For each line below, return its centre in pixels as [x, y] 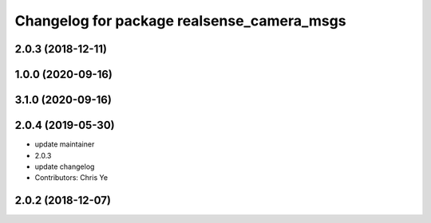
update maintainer [65, 144]
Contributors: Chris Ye [71, 178]
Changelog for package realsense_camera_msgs [180, 21]
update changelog [65, 166]
